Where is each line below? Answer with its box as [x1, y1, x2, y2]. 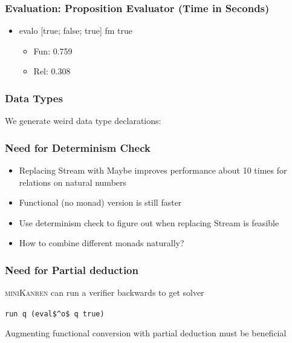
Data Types [5, 90, 63, 105]
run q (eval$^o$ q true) [5, 309, 105, 318]
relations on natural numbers [19, 175, 127, 188]
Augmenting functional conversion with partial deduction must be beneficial [5, 327, 287, 339]
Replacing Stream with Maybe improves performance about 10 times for [19, 164, 287, 177]
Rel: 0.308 [33, 65, 71, 77]
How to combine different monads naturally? [19, 237, 184, 249]
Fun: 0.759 [33, 44, 73, 57]
